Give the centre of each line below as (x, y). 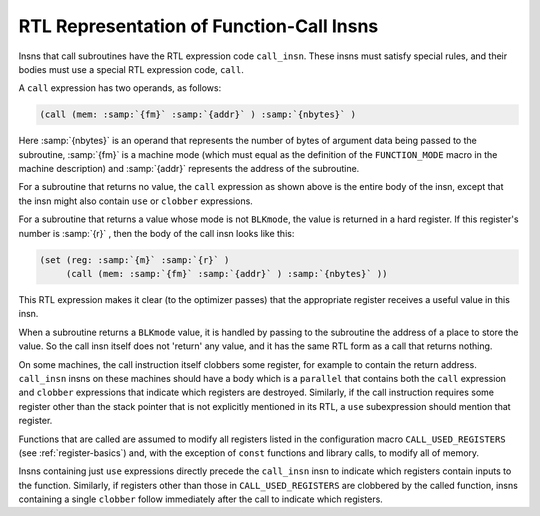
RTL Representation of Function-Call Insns (198, 26)
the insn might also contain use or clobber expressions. (136, 201)
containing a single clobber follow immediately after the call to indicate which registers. (201, 499)
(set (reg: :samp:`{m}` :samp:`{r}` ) (134, 259)
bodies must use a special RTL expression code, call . (131, 69)
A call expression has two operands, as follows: (120, 88)
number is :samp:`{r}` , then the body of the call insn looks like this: (156, 233)
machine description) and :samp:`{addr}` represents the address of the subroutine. (189, 169)
